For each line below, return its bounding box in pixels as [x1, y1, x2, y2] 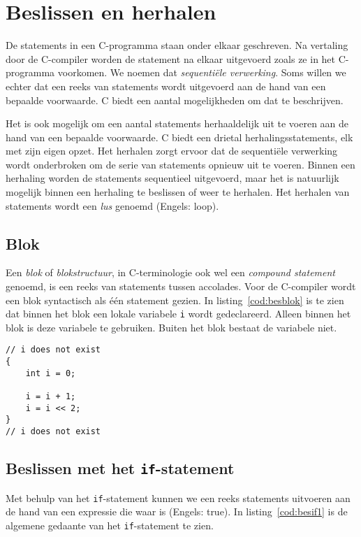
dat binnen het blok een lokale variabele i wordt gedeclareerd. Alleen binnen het [6, 306, 351, 321]
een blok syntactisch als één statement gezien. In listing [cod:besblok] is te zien [6, 292, 344, 307]
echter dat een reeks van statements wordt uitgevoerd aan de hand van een [6, 78, 326, 93]
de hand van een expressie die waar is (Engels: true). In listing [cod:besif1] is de [6, 504, 348, 519]
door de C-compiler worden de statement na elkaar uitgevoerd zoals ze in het [6, 51, 336, 66]
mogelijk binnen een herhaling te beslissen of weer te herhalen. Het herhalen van [6, 185, 350, 199]
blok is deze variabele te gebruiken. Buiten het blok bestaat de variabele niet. [6, 320, 337, 334]
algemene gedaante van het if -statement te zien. [6, 517, 214, 532]
